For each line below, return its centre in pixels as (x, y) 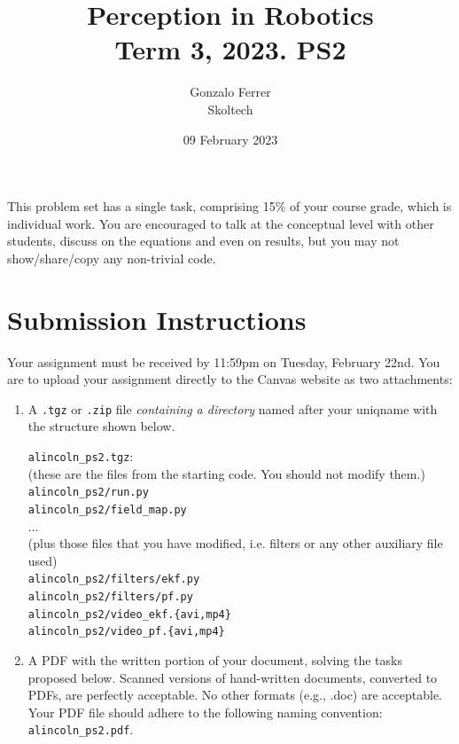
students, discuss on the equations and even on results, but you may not (203, 241)
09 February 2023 (230, 139)
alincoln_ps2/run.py (88, 493)
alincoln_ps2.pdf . (81, 729)
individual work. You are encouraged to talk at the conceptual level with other (221, 223)
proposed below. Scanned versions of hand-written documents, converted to (233, 677)
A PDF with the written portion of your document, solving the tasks (215, 660)
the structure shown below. (101, 426)
